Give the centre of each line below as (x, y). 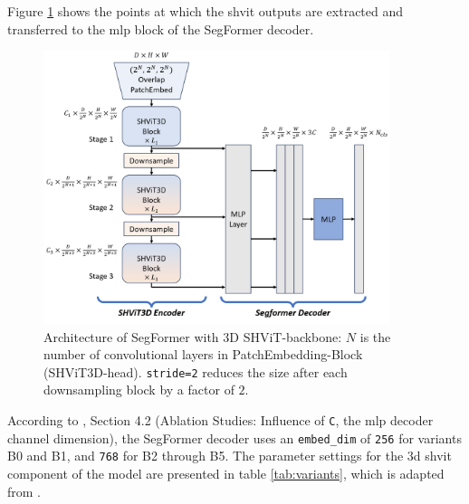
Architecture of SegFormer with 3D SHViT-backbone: (193, 336)
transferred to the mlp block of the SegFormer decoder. (161, 29)
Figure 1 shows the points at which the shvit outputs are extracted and (206, 11)
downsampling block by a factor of (139, 390)
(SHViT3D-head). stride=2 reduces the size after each (196, 371)
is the (375, 336)
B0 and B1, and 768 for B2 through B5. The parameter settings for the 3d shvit (230, 456)
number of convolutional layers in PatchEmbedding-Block (203, 354)
